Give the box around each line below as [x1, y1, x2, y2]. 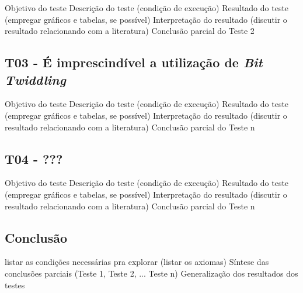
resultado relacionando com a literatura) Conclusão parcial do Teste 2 [5, 25, 255, 37]
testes [5, 278, 25, 291]
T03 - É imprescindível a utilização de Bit [5, 53, 263, 71]
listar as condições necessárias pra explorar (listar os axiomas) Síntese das [5, 256, 269, 268]
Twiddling [5, 70, 66, 88]
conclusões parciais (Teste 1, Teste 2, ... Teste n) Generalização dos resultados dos [5, 267, 298, 279]
